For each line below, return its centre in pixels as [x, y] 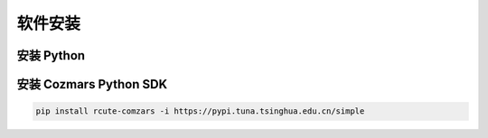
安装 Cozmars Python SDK [92, 84]
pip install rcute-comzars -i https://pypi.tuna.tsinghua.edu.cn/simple [200, 111]
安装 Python [51, 55]
